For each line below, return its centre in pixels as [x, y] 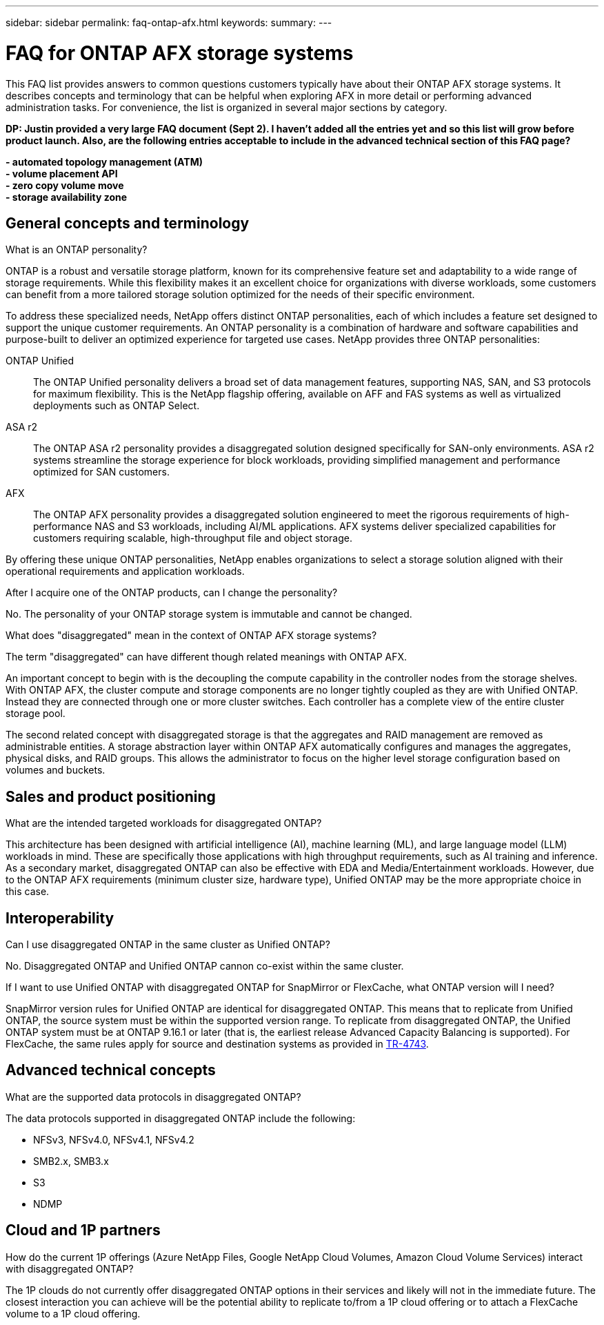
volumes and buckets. [56, 770]
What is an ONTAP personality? [77, 250]
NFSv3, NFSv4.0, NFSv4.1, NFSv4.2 [114, 1139]
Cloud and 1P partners [83, 1230]
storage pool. [36, 714]
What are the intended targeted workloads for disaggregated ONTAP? [164, 823]
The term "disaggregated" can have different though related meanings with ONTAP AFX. [207, 657]
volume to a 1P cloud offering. [73, 1313]
